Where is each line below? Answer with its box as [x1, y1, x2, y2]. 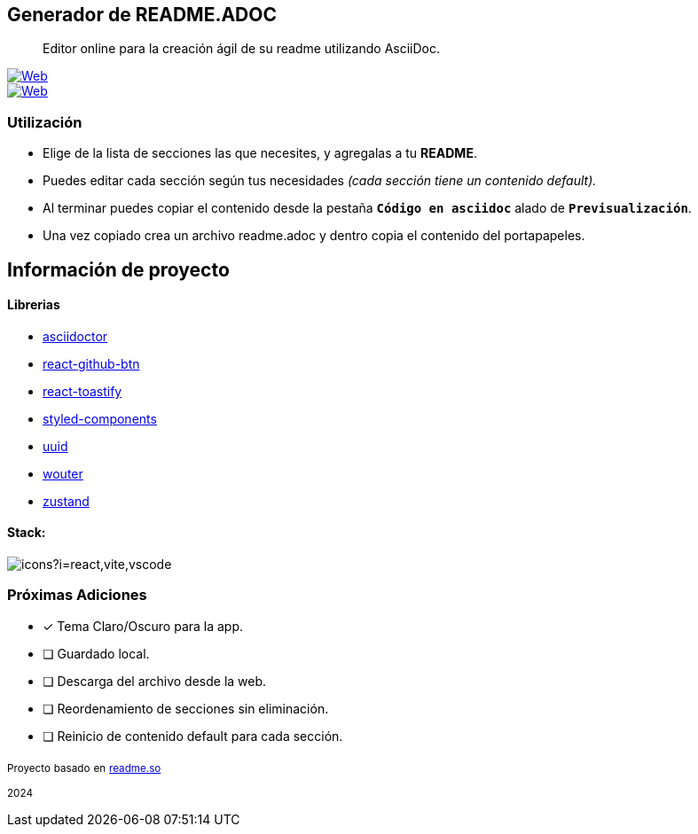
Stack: [7, 525, 46, 541]
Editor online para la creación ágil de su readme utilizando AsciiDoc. [43, 41, 440, 57]
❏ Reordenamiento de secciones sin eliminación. [43, 700, 329, 716]
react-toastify [43, 383, 122, 399]
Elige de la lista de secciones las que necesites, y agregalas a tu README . [43, 145, 477, 161]
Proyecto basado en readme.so [7, 761, 161, 775]
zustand [43, 493, 90, 509]
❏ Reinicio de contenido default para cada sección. [43, 728, 343, 744]
